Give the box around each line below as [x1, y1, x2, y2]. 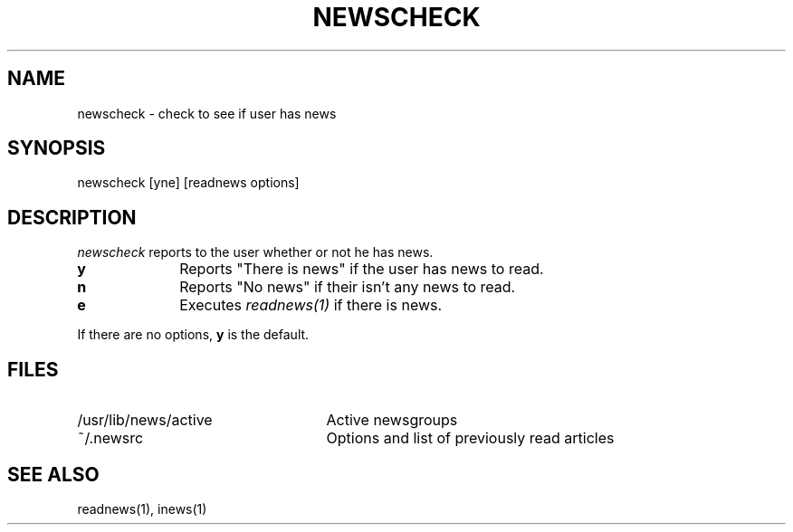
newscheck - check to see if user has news [77, 105, 337, 121]
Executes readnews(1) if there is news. [179, 296, 443, 315]
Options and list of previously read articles [326, 429, 615, 448]
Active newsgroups [326, 411, 458, 430]
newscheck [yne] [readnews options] [77, 175, 300, 191]
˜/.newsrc [77, 429, 144, 448]
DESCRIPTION [7, 205, 137, 229]
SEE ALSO [7, 462, 100, 486]
